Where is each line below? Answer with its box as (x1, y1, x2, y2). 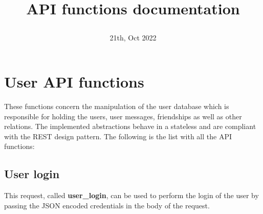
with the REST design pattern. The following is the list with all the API (4, 131, 232, 141)
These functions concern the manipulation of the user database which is (4, 100, 229, 111)
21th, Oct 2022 (109, 32, 157, 43)
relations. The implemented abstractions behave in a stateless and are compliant (4, 121, 256, 132)
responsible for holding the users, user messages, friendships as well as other (4, 111, 242, 121)
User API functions (4, 71, 144, 92)
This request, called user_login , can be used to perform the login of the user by (4, 190, 259, 201)
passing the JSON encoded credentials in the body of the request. (4, 200, 210, 210)
